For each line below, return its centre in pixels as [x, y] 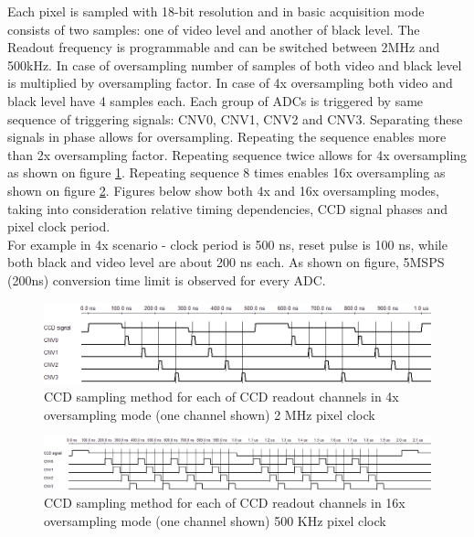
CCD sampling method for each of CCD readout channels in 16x [225, 503]
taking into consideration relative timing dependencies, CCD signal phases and [228, 208]
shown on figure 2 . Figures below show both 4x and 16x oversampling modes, [223, 190]
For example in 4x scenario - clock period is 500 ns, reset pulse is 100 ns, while [227, 244]
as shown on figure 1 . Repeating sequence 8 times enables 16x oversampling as [226, 172]
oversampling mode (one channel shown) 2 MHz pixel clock [210, 414]
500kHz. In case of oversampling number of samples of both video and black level [235, 64]
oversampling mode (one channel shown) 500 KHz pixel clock [215, 520]
